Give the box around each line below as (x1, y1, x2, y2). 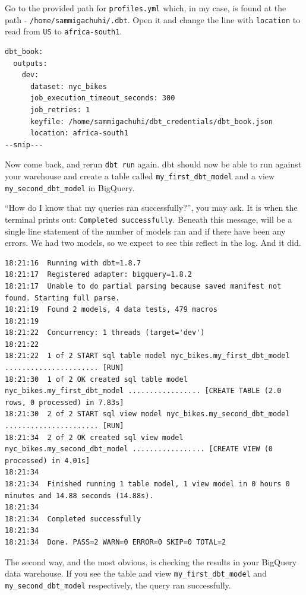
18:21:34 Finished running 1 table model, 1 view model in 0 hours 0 (5, 480, 290, 488)
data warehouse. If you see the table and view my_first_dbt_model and (5, 567, 267, 580)
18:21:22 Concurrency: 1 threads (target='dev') (5, 328, 205, 337)
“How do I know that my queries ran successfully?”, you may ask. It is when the (5, 201, 298, 214)
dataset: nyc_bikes (30, 82, 107, 91)
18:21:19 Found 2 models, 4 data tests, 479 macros (5, 305, 217, 314)
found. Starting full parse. (5, 293, 120, 302)
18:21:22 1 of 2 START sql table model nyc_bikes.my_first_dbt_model (5, 352, 290, 360)
